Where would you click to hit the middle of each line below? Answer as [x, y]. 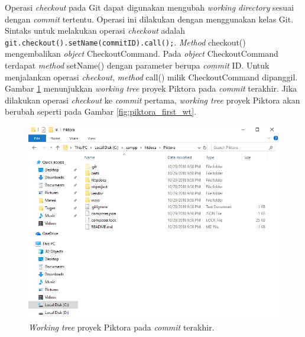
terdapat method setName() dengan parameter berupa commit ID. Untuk [137, 65]
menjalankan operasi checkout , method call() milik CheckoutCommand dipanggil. [151, 77]
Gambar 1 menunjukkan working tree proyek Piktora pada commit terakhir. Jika [151, 88]
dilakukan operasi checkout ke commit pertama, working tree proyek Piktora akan [152, 100]
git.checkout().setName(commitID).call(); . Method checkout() [125, 42]
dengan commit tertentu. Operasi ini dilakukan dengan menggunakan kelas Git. [149, 19]
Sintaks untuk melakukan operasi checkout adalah [95, 30]
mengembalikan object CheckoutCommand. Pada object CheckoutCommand [142, 54]
